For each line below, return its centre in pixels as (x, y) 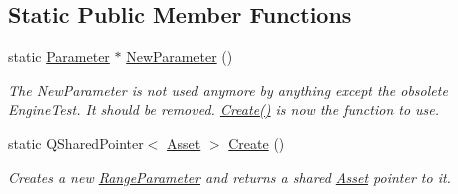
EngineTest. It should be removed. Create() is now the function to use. (224, 109)
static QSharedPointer (76, 142)
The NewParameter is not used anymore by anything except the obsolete (228, 89)
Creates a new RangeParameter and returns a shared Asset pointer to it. (229, 176)
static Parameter (59, 56)
